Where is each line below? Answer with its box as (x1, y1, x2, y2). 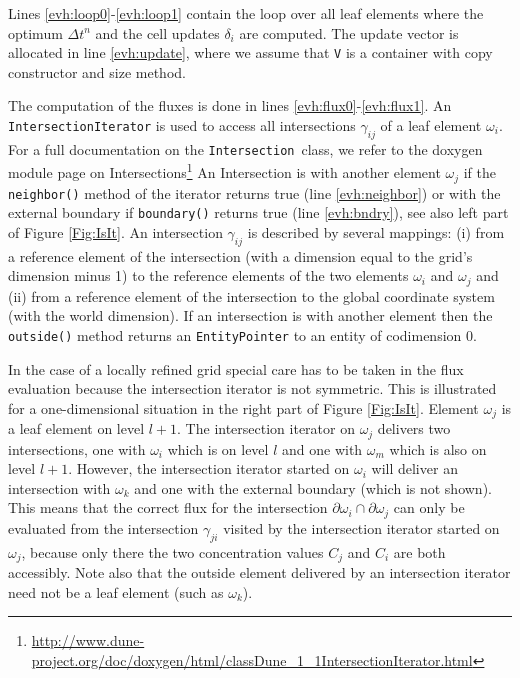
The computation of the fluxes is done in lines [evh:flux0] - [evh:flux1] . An (8, 95, 452, 116)
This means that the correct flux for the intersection (8, 497, 328, 518)
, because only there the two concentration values (21, 541, 324, 562)
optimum (8, 22, 63, 43)
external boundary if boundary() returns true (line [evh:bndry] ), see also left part (8, 202, 509, 223)
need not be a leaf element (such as (8, 581, 224, 602)
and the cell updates (95, 22, 220, 43)
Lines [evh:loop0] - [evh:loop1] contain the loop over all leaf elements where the (8, 3, 484, 23)
